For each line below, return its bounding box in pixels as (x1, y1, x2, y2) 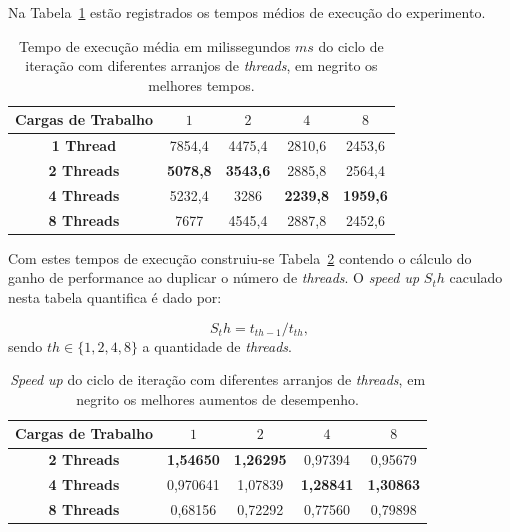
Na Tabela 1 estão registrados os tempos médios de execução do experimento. (8, 2, 486, 22)
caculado (449, 267, 503, 288)
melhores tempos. (148, 74, 255, 95)
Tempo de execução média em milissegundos (19, 35, 291, 56)
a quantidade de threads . (142, 335, 292, 356)
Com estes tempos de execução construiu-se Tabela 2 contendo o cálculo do (8, 247, 472, 268)
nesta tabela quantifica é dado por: (8, 287, 222, 308)
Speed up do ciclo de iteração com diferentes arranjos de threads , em (10, 369, 426, 390)
